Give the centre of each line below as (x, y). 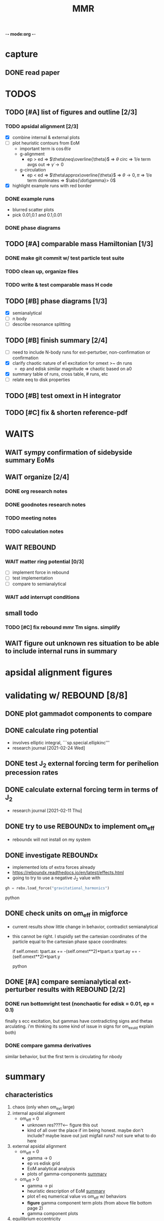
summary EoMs (30, 460)
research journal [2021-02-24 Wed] (49, 748)
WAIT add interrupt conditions (42, 597)
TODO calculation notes (34, 531)
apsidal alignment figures (59, 673)
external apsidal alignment (39, 1146)
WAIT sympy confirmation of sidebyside (69, 452)
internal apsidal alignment (39, 1113)
